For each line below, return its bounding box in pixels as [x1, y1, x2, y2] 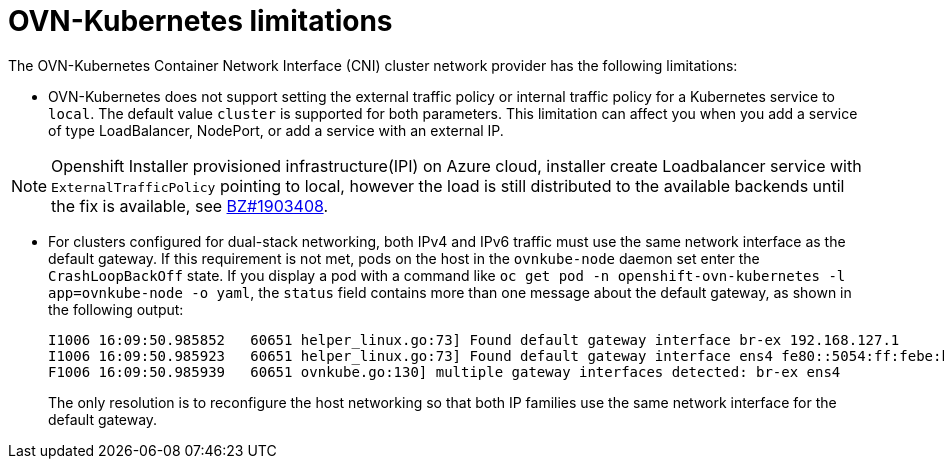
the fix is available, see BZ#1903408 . [51, 195, 329, 216]
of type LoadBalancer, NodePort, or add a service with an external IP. [48, 121, 504, 139]
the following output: [48, 300, 184, 318]
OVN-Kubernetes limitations [8, 4, 393, 38]
